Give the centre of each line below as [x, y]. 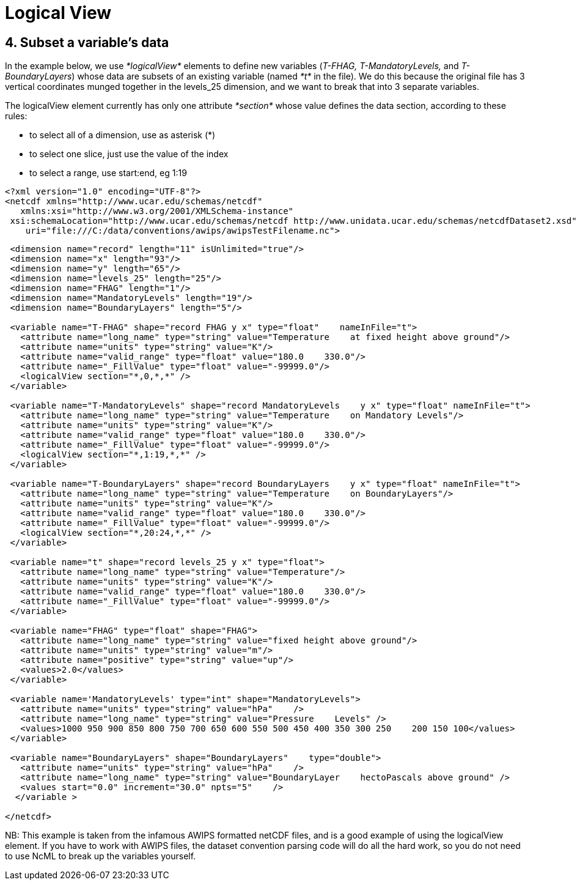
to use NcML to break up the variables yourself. [101, 856]
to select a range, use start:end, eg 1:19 [108, 173]
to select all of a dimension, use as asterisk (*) [123, 135]
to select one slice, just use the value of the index [129, 154]
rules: [16, 116]
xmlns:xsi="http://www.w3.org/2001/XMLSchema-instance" [157, 211]
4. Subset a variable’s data [87, 42]
